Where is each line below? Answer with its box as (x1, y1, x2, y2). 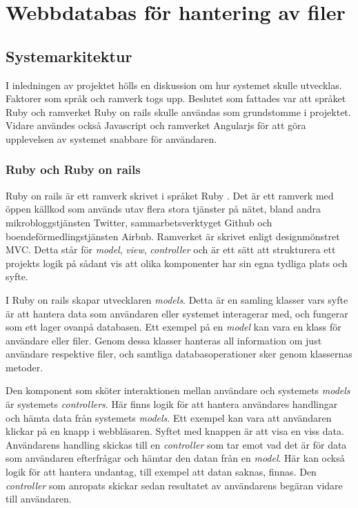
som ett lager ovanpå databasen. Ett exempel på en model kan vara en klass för (6, 320, 341, 334)
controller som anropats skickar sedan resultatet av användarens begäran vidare (6, 478, 343, 492)
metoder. (6, 360, 43, 374)
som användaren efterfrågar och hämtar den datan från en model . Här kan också (6, 451, 345, 465)
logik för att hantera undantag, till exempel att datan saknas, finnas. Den (6, 465, 317, 479)
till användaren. (6, 491, 72, 506)
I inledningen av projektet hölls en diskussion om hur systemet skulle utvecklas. (6, 77, 342, 92)
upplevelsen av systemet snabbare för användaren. (6, 131, 217, 146)
